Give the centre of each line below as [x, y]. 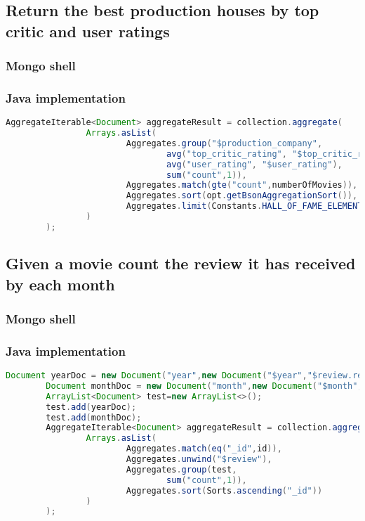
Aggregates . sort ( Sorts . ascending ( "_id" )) [224, 490]
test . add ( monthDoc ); [94, 417]
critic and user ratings [88, 31]
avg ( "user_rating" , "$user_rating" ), [254, 164]
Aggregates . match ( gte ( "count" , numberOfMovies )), [242, 185]
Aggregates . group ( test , [181, 469]
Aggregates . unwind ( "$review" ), [199, 459]
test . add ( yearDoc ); [91, 407]
